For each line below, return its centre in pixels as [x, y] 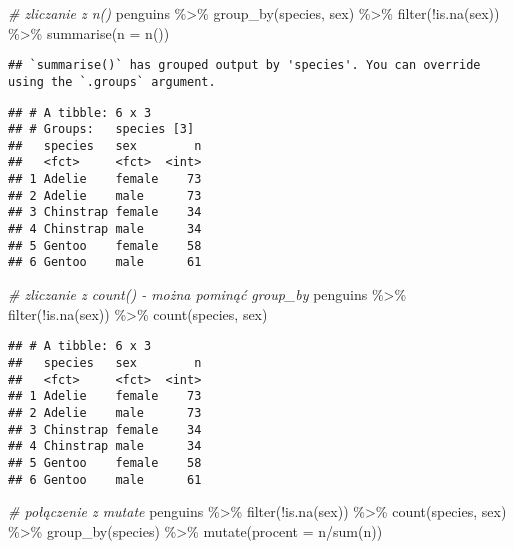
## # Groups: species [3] [101, 129]
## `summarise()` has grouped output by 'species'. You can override [244, 65]
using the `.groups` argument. [112, 81]
